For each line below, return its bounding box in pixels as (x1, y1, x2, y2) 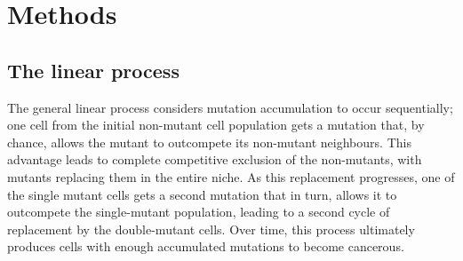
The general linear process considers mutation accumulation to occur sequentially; (7, 98, 453, 116)
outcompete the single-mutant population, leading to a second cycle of (7, 202, 390, 221)
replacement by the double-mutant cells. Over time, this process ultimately (7, 219, 415, 238)
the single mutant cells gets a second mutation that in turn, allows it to (7, 185, 397, 203)
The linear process (7, 56, 180, 83)
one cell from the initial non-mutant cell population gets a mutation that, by (7, 115, 425, 134)
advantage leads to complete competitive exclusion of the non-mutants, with (7, 150, 422, 169)
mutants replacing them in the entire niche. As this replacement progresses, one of (7, 167, 455, 186)
